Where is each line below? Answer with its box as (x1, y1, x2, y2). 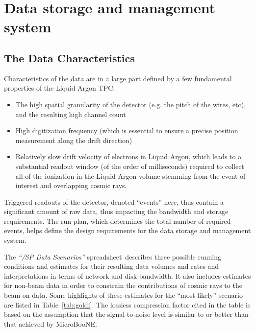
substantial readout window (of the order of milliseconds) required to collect (15, 161, 244, 171)
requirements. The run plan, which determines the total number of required (4, 215, 231, 226)
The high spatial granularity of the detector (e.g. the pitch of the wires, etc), (15, 99, 246, 109)
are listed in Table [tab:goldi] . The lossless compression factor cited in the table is (4, 299, 251, 309)
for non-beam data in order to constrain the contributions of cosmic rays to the (4, 280, 242, 290)
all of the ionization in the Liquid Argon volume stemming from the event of (15, 170, 246, 181)
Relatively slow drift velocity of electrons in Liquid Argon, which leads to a (15, 151, 242, 162)
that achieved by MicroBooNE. (4, 318, 97, 329)
